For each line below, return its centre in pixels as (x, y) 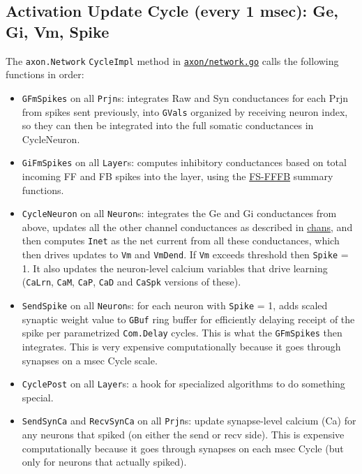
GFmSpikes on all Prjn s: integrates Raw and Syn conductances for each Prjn (185, 97)
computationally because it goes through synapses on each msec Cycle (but (183, 448)
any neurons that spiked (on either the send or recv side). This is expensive (183, 435)
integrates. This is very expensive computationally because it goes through (181, 346)
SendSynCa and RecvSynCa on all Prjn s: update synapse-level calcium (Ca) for (189, 421)
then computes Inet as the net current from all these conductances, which (181, 240)
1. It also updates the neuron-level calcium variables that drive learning (175, 268)
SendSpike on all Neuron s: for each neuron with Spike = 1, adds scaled (175, 305)
